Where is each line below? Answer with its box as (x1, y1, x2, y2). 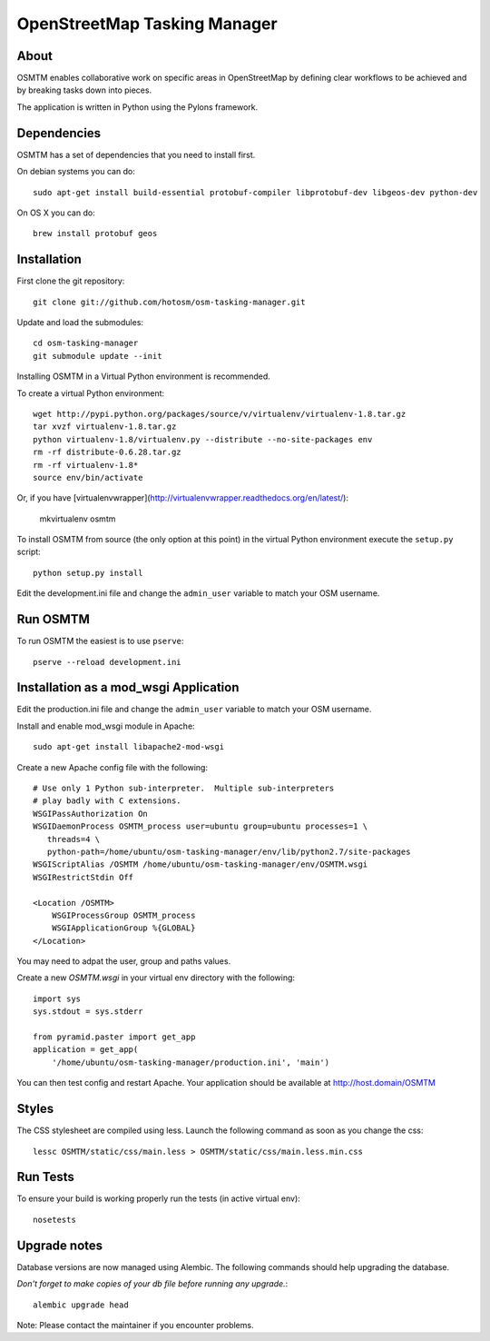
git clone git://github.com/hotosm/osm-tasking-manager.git (33, 296, 306, 307)
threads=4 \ (46, 834, 101, 844)
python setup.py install (33, 568, 143, 578)
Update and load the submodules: (16, 317, 144, 327)
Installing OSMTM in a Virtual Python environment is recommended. (16, 371, 271, 382)
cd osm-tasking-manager (33, 338, 139, 349)
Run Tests (16, 1169, 74, 1185)
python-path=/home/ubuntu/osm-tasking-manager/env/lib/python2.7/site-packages (46, 846, 411, 857)
